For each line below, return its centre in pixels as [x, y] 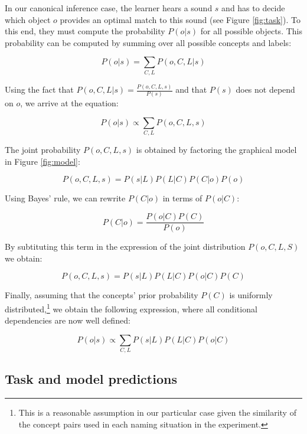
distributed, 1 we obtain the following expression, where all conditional [131, 308]
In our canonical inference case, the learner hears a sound [109, 8]
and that [191, 89]
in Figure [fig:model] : [43, 161]
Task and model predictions [91, 379]
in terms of [182, 198]
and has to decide [253, 8]
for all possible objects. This [251, 31]
